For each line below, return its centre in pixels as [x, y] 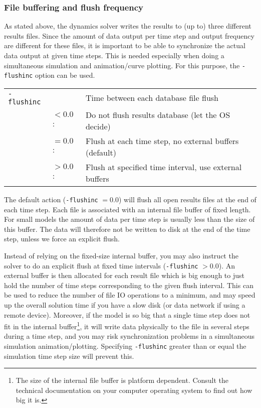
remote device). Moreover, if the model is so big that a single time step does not [127, 314]
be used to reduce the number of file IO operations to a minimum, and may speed [130, 295]
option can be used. [65, 75]
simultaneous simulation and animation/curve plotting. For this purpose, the [122, 65]
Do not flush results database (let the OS [158, 114]
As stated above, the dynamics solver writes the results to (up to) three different [128, 26]
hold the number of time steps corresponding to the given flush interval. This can [129, 285]
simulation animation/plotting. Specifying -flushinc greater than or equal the [125, 346]
